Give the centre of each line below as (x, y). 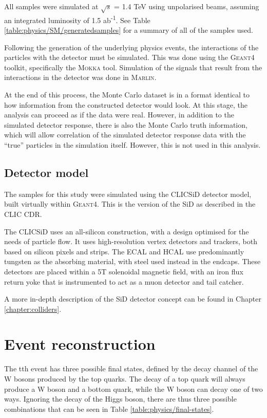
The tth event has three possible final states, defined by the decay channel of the (131, 369)
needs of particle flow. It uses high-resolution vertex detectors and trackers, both (131, 241)
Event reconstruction (80, 344)
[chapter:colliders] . (33, 308)
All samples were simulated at (51, 6)
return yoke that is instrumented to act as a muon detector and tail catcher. (124, 281)
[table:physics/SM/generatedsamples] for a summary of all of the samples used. (129, 30)
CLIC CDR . (23, 214)
